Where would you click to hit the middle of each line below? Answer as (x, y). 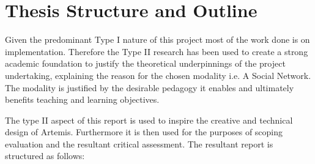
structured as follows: (45, 156)
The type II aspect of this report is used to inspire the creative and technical (149, 120)
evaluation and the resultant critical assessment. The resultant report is (139, 143)
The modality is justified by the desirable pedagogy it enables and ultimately (150, 87)
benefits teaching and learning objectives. (82, 99)
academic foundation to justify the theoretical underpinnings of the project (145, 63)
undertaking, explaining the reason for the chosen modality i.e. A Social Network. (158, 75)
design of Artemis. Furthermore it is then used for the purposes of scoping (144, 132)
